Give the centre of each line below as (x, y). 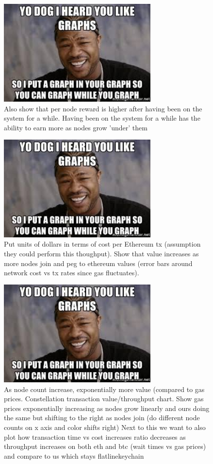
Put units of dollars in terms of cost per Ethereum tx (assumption (102, 244)
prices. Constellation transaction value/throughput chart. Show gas (104, 399)
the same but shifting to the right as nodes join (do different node (102, 418)
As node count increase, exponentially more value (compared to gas (104, 389)
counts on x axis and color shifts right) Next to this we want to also (105, 427)
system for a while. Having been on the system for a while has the (102, 118)
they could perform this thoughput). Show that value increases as (101, 253)
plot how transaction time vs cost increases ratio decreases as (95, 437)
